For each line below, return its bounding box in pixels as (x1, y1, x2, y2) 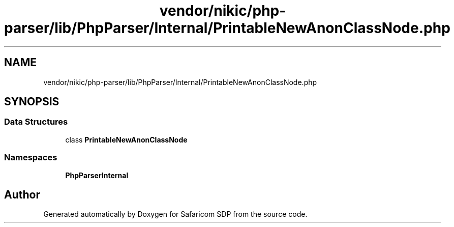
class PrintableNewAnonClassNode (65, 135, 188, 144)
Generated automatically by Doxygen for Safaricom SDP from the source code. (43, 210, 308, 219)
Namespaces (4, 152, 57, 163)
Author (4, 188, 40, 201)
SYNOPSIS (4, 95, 59, 108)
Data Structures (4, 117, 68, 127)
